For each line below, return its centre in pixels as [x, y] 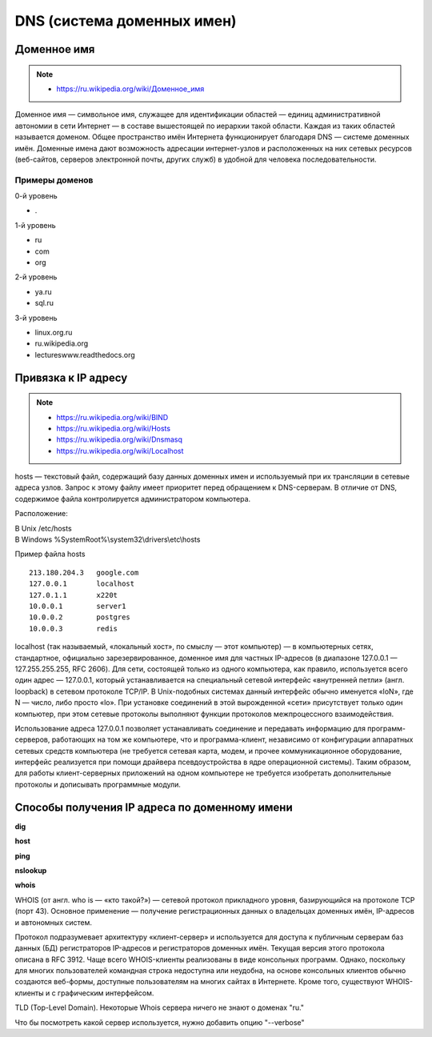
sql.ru [44, 303]
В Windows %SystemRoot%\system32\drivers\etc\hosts [108, 539]
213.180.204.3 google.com [84, 573]
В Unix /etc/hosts [43, 528]
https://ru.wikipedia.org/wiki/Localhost [120, 450]
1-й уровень [35, 225]
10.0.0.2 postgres [80, 617]
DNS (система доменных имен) [126, 21]
